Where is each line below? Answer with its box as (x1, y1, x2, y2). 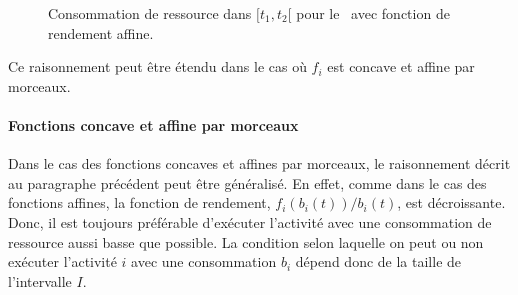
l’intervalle (8, 270, 72, 291)
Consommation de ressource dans (48, 3, 252, 23)
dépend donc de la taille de (295, 251, 462, 272)
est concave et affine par (327, 56, 475, 77)
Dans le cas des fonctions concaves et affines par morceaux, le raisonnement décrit (8, 153, 511, 174)
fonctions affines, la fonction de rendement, (8, 192, 271, 213)
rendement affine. (48, 22, 154, 43)
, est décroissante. (397, 192, 506, 213)
